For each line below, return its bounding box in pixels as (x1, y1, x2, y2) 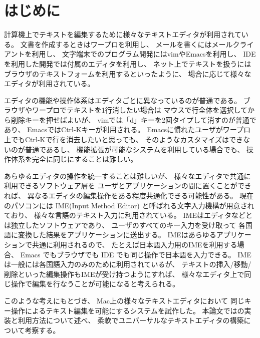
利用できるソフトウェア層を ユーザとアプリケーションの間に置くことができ (4, 180, 251, 191)
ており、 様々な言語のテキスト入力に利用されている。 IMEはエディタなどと (4, 210, 252, 220)
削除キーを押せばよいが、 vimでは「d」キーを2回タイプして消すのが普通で (11, 114, 256, 125)
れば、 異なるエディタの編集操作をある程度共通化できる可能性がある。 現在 (4, 190, 254, 201)
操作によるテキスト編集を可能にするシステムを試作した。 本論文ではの (11, 305, 244, 315)
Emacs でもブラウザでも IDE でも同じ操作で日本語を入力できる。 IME (20, 249, 251, 259)
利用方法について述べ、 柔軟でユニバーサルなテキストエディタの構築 (18, 315, 244, 325)
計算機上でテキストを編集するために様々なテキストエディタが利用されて (4, 29, 241, 40)
